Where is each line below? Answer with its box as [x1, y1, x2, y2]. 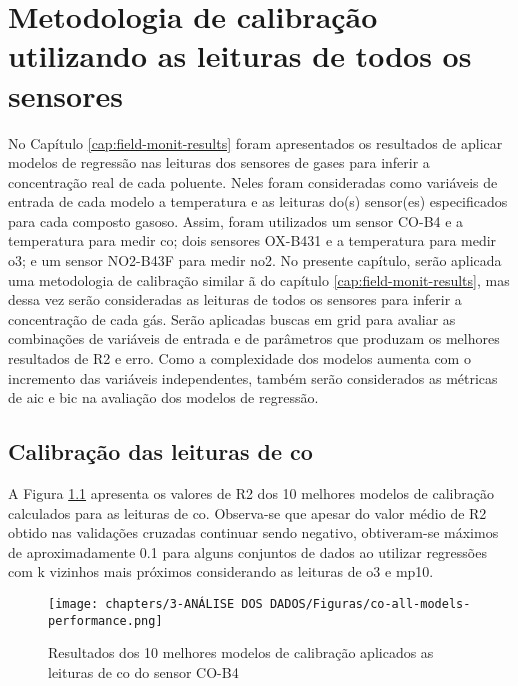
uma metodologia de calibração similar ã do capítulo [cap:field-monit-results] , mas [8, 269, 510, 290]
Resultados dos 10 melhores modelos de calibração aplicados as [48, 642, 434, 663]
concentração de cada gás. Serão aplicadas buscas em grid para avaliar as [8, 308, 456, 329]
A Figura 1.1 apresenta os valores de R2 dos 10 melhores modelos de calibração [8, 483, 494, 504]
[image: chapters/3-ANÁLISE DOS [48, 596, 263, 611]
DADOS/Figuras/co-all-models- [269, 596, 471, 611]
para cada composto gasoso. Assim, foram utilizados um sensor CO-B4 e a [8, 210, 464, 231]
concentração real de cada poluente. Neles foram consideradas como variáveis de [8, 171, 498, 192]
